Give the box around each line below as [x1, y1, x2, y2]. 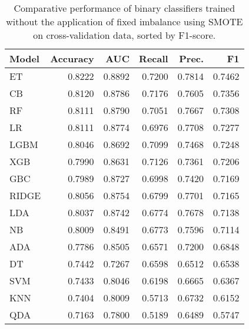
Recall [139, 52, 168, 65]
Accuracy [50, 52, 94, 65]
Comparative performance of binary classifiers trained [14, 1, 235, 15]
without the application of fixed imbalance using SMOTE [6, 15, 243, 28]
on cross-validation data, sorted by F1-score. [33, 28, 216, 42]
